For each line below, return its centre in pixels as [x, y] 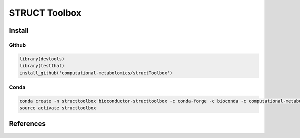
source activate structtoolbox [58, 108]
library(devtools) [42, 59]
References [27, 124]
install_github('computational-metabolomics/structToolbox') [96, 73]
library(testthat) [42, 66]
